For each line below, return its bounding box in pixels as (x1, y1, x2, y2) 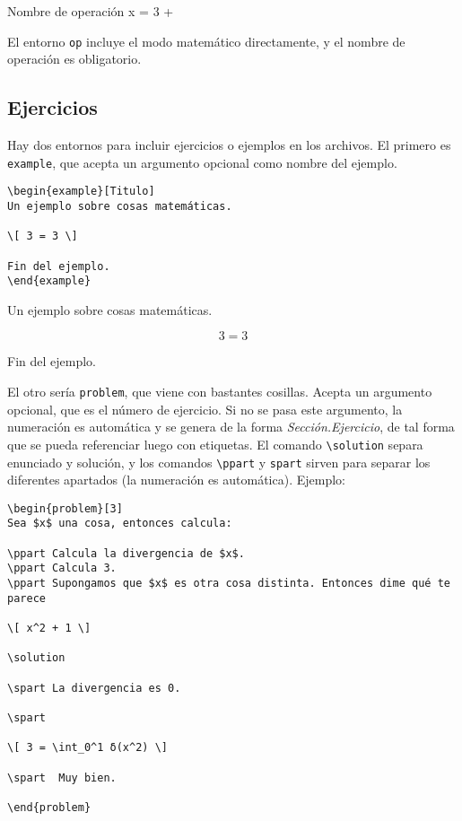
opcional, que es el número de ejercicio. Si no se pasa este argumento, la (7, 399, 403, 418)
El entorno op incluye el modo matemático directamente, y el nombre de (7, 31, 405, 50)
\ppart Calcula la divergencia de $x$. (7, 546, 245, 560)
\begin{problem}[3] (7, 502, 123, 515)
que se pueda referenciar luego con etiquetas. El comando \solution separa (7, 434, 423, 453)
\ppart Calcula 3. (7, 562, 117, 575)
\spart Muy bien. (7, 771, 117, 784)
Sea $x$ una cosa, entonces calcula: (7, 517, 232, 530)
